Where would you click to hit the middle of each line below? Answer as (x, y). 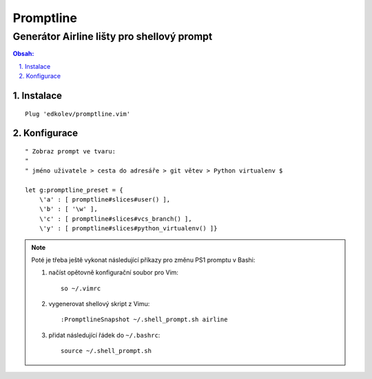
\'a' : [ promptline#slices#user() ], (105, 199)
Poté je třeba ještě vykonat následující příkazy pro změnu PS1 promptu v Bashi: (143, 260)
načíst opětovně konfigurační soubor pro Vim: (114, 272)
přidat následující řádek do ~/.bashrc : (104, 335)
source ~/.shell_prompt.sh (106, 351)
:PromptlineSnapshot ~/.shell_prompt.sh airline (144, 320)
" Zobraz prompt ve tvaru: (71, 151)
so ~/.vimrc (81, 288)
